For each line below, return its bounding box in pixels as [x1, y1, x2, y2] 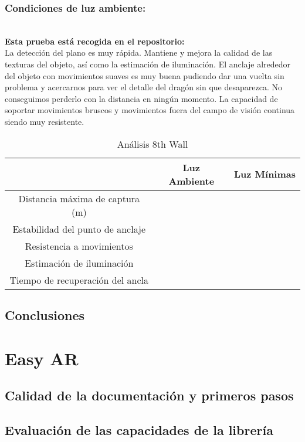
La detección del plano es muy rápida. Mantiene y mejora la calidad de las [5, 46, 273, 59]
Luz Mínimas [233, 167, 296, 181]
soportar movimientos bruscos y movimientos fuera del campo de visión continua [5, 104, 295, 116]
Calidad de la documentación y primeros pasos [5, 386, 294, 404]
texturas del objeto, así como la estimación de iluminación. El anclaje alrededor [5, 58, 291, 70]
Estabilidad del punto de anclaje [12, 222, 146, 236]
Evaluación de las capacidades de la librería [5, 420, 273, 438]
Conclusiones [5, 305, 85, 324]
